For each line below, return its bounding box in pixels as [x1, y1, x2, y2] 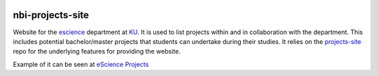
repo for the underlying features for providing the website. [13, 47, 181, 56]
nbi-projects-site [13, 9, 90, 21]
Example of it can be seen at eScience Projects [13, 60, 149, 68]
